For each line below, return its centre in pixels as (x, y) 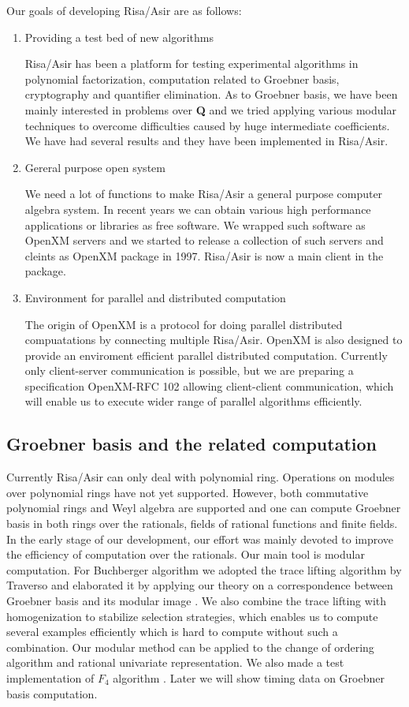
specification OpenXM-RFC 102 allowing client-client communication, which (209, 385)
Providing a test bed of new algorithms (119, 37)
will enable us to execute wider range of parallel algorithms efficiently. (193, 401)
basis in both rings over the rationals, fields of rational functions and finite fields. (202, 524)
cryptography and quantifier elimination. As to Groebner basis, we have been (211, 94)
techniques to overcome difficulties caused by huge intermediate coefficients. (207, 125)
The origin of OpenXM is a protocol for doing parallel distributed (184, 324)
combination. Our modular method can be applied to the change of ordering (190, 647)
